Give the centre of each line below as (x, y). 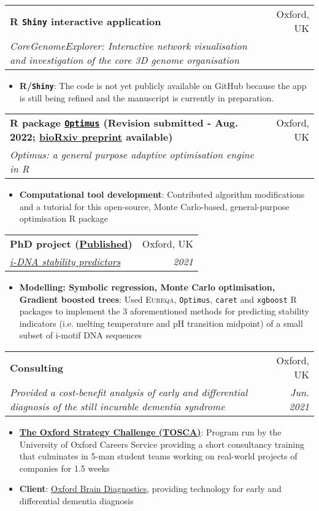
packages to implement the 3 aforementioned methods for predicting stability (164, 311)
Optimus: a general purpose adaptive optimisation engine (132, 155)
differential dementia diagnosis (76, 501)
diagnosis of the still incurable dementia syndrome (117, 407)
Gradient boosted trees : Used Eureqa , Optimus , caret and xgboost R (158, 299)
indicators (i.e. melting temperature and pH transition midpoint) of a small (161, 323)
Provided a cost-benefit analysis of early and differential (129, 392)
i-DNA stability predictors (65, 262)
